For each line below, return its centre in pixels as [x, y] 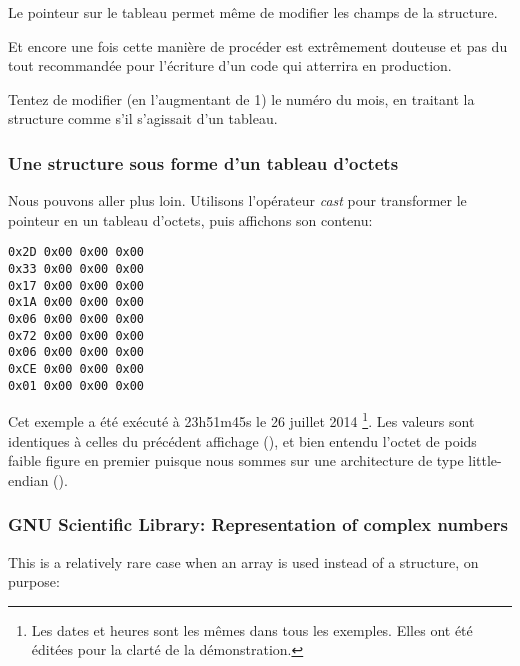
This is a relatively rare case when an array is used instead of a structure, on [243, 561]
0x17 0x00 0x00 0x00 [76, 285]
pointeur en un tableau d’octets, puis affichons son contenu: [190, 219]
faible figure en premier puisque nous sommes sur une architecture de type [236, 460]
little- [485, 460]
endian [28, 479]
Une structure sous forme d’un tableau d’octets [203, 162]
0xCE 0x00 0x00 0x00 [76, 368]
